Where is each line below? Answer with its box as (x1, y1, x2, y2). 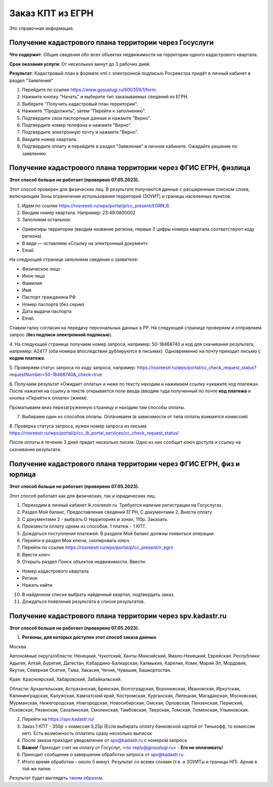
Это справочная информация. (9, 25, 74, 31)
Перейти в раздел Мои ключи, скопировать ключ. (22, 537, 131, 543)
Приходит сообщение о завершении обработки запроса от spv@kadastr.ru (22, 752, 184, 758)
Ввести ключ (22, 551, 50, 557)
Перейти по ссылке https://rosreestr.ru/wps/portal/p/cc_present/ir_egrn (22, 544, 174, 551)
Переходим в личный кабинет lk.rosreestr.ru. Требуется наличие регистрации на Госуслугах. (22, 502, 223, 508)
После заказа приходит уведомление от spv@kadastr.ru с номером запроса (22, 737, 187, 744)
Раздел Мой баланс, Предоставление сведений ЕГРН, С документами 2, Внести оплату (22, 509, 212, 515)
